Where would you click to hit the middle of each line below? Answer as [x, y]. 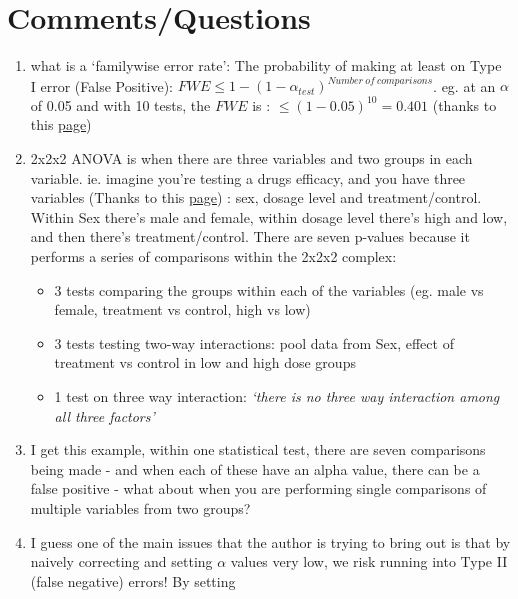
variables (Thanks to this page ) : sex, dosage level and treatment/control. [256, 197]
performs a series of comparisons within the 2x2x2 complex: [213, 255]
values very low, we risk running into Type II [369, 561]
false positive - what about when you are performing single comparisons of [258, 488]
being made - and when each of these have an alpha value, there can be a [255, 468]
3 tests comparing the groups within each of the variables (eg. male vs [269, 289]
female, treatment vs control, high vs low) [182, 309]
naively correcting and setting [121, 561]
